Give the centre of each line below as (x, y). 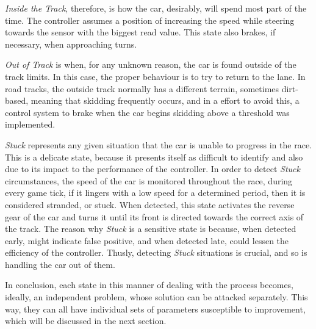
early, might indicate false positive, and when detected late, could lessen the (147, 240)
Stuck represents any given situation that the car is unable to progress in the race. (158, 144)
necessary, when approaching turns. (71, 44)
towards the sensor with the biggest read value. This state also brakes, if (140, 32)
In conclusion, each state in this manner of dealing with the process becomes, (149, 285)
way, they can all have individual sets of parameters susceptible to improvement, (155, 309)
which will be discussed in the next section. (86, 321)
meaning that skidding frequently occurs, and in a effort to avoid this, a (165, 100)
